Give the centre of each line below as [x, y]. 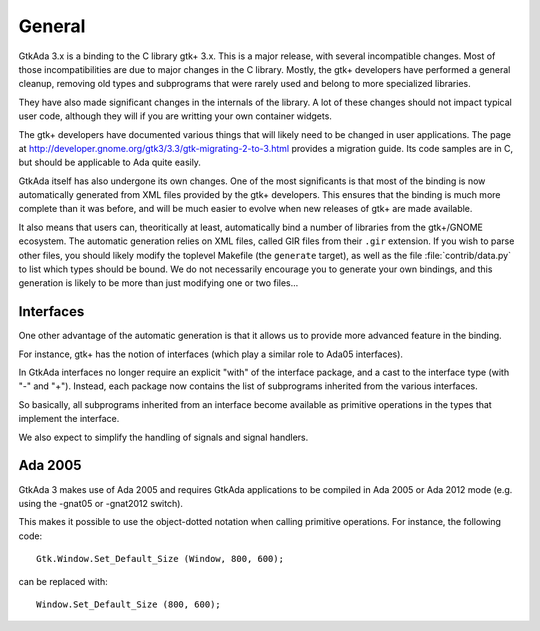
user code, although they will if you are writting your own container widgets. [175, 116]
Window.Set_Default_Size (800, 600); [129, 604]
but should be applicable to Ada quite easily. [110, 162]
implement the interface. [69, 419]
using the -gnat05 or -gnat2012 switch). [101, 503]
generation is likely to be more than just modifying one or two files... [158, 283]
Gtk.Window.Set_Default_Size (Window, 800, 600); [160, 559]
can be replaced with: [63, 581]
